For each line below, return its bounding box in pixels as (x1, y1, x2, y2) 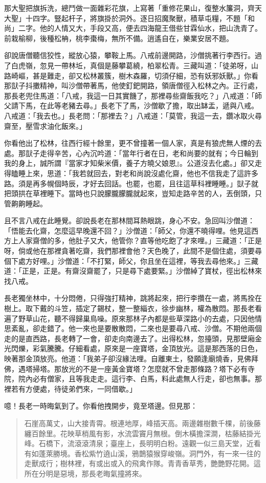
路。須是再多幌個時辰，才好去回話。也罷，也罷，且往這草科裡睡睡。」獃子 (4, 178, 251, 188)
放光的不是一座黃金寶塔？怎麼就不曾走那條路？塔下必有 (61, 363, 248, 374)
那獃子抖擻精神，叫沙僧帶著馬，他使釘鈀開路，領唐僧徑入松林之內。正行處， (4, 80, 262, 91)
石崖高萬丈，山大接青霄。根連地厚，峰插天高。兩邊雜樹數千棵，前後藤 (24, 417, 261, 428)
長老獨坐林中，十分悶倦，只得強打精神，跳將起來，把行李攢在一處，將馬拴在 (4, 293, 262, 303)
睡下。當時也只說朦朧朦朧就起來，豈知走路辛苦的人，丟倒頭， (47, 188, 255, 199)
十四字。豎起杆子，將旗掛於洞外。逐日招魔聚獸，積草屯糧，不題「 (25, 12, 248, 23)
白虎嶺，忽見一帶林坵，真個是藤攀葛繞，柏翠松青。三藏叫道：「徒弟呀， (11, 60, 251, 70)
